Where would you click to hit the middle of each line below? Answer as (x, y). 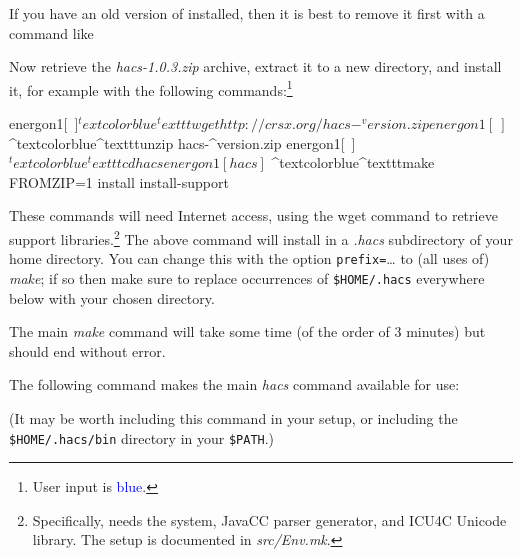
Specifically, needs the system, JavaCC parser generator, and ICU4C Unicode (269, 519)
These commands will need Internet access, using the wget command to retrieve (253, 215)
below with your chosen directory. (112, 297)
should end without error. (87, 350)
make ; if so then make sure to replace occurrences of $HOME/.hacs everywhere (247, 277)
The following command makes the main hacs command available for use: (234, 384)
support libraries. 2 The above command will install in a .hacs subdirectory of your (261, 237)
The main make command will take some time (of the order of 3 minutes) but (247, 331)
